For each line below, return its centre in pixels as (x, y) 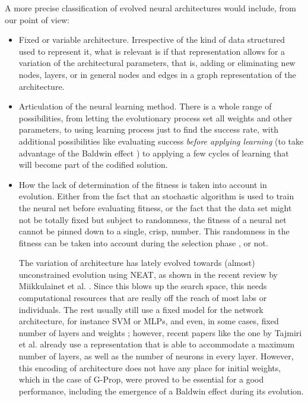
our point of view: (37, 19)
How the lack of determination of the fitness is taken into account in (143, 184)
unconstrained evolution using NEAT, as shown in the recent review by (148, 274)
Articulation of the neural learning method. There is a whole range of (145, 106)
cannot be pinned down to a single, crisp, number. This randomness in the (154, 231)
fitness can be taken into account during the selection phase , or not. (143, 242)
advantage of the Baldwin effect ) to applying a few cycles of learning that (154, 153)
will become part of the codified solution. (93, 165)
